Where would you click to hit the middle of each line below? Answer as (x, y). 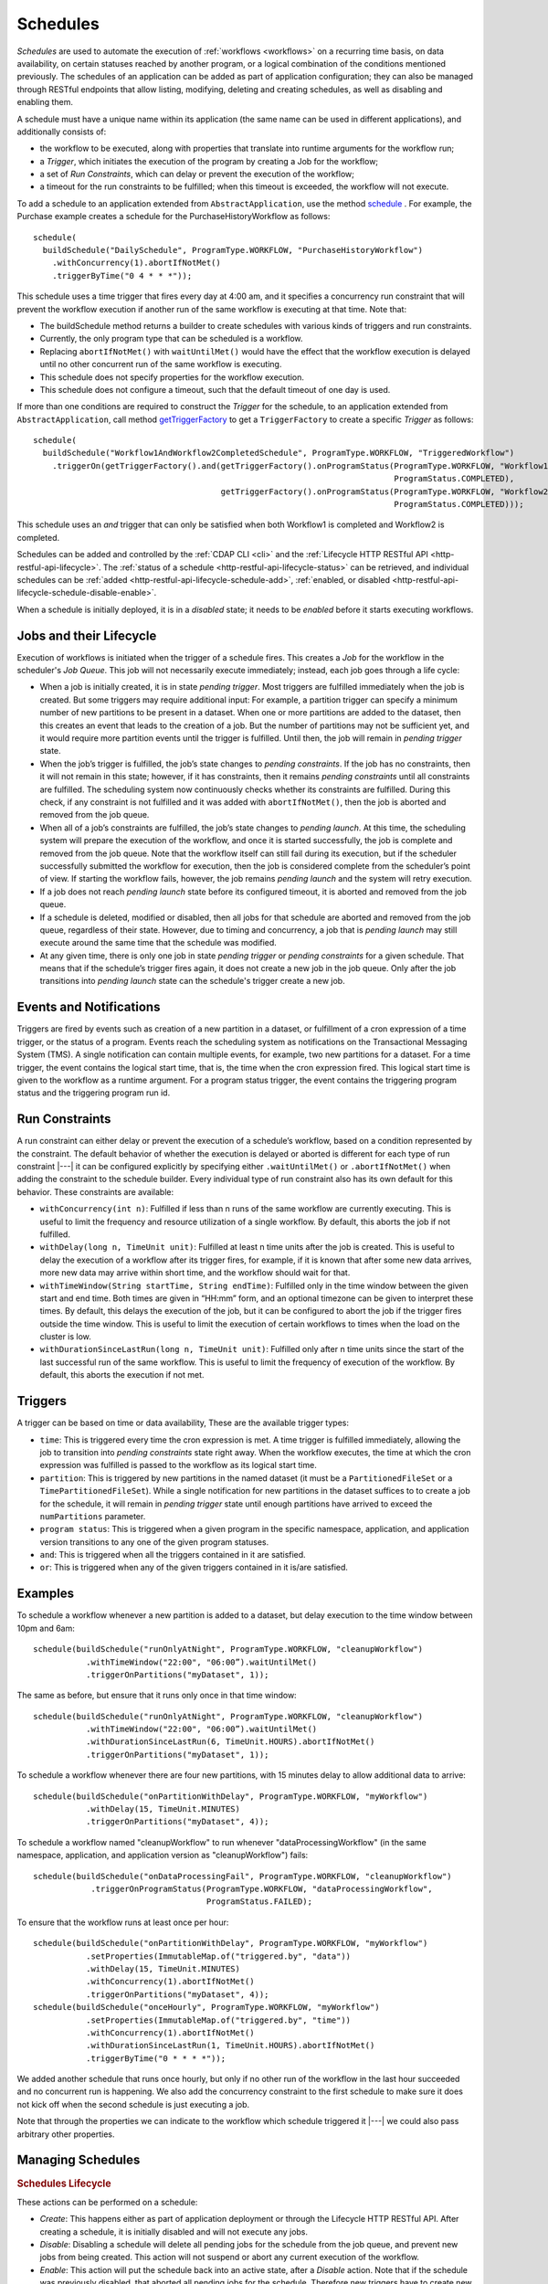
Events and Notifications (89, 1007)
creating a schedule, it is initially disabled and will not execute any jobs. (174, 2231)
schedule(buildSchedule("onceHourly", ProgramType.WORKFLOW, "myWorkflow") (206, 2007)
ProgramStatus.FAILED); (259, 1902)
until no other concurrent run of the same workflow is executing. (161, 365)
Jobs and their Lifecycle (87, 635)
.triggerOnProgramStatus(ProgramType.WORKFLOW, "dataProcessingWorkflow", (262, 1889)
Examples (46, 1594)
